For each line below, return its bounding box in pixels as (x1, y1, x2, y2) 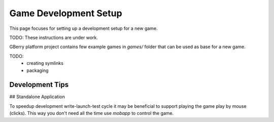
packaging (26, 67, 49, 73)
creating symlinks (26, 60, 63, 66)
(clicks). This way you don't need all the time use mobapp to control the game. (9, 110, 174, 116)
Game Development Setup (9, 8, 122, 19)
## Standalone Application (9, 94, 65, 100)
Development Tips (9, 80, 68, 89)
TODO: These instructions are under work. (9, 34, 98, 40)
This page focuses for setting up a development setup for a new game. (9, 25, 158, 31)
